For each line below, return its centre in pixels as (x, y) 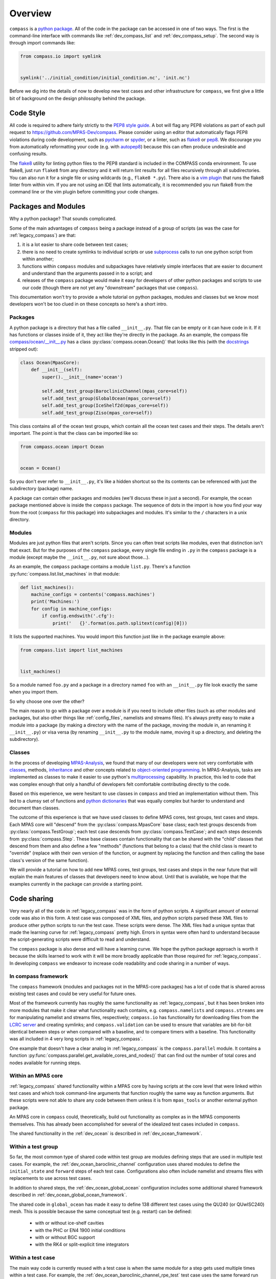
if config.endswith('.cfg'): (78, 616)
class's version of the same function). (49, 860)
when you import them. (34, 692)
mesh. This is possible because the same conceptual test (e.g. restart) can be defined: (101, 1211)
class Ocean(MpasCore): (50, 362)
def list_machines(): (47, 587)
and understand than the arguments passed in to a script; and (87, 273)
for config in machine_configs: (72, 609)
